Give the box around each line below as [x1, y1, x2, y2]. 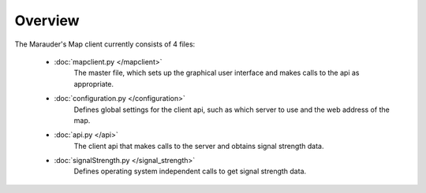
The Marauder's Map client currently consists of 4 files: [14, 39, 196, 49]
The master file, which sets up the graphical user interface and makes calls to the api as [73, 68, 360, 78]
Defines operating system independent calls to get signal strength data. [73, 166, 307, 176]
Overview [14, 12, 80, 29]
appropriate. [73, 79, 114, 88]
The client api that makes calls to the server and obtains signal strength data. [73, 141, 324, 150]
